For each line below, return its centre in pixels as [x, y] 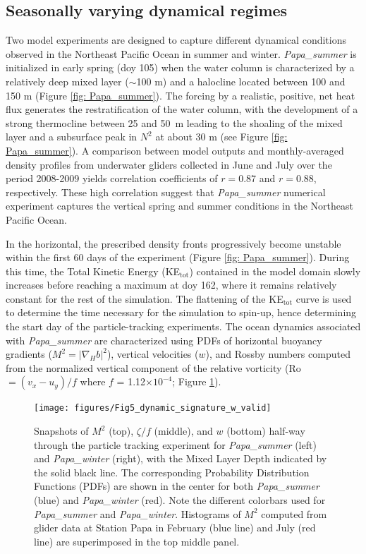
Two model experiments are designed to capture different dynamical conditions [176, 40]
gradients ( [29, 354]
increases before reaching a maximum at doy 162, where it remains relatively [171, 285]
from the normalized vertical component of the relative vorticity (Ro [153, 367]
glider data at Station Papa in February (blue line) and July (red [175, 528]
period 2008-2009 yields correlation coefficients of [112, 178]
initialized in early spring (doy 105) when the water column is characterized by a [180, 67]
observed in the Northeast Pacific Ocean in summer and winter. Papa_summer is [181, 53]
